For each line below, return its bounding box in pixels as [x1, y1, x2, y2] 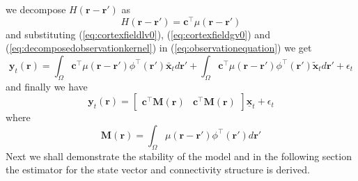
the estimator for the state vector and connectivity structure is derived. [6, 162, 310, 177]
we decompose [6, 2, 66, 16]
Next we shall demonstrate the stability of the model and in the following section [6, 148, 352, 163]
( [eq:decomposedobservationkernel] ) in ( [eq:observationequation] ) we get [6, 40, 312, 55]
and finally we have [6, 79, 88, 93]
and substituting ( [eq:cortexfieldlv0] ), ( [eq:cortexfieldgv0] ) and [6, 26, 270, 41]
